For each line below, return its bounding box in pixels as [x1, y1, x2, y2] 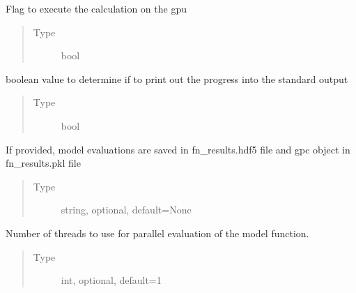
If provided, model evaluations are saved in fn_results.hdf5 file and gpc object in [6, 142, 350, 156]
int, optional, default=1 [61, 273, 162, 287]
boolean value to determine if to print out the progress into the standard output [6, 71, 348, 86]
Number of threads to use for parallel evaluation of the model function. [6, 225, 309, 240]
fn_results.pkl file [6, 156, 81, 170]
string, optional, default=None [61, 202, 192, 217]
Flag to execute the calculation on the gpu [6, 1, 187, 15]
